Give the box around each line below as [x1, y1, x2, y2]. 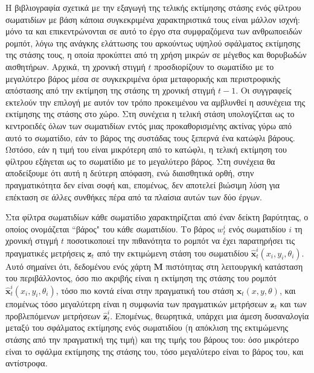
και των [280, 297, 307, 310]
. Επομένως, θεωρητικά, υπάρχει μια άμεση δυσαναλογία [110, 309, 309, 322]
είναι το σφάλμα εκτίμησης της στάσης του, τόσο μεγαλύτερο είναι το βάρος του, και [5, 345, 304, 357]
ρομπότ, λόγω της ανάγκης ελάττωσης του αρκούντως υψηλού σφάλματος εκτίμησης [5, 36, 301, 49]
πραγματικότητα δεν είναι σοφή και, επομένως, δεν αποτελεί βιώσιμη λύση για [5, 178, 280, 191]
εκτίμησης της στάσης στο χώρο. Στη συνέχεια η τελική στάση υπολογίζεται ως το [5, 107, 295, 120]
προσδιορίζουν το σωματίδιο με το [154, 60, 274, 72]
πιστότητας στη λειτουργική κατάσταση [165, 260, 303, 272]
